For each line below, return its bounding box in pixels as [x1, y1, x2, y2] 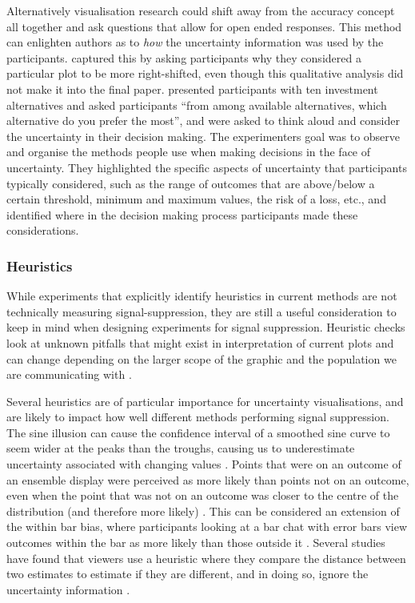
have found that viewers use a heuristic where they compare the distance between [6, 549, 406, 566]
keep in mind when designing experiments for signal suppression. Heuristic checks [6, 319, 405, 336]
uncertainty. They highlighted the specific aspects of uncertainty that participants [6, 159, 407, 175]
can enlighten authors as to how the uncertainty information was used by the [6, 34, 384, 50]
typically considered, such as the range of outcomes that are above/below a [6, 175, 375, 191]
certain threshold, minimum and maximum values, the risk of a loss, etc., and [6, 191, 386, 207]
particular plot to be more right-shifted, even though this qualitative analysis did [6, 65, 404, 82]
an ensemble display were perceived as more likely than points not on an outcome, [6, 471, 409, 488]
